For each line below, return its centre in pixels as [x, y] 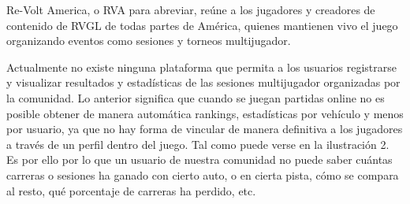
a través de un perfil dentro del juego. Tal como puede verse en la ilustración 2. [198, 144]
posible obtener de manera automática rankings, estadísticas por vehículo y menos [205, 113]
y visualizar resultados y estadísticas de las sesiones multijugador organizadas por [203, 82]
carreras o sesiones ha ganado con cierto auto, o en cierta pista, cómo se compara [203, 174]
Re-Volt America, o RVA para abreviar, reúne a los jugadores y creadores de [191, 9]
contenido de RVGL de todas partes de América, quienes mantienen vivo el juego [202, 25]
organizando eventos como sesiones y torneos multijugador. [149, 41]
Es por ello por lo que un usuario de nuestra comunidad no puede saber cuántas [199, 159]
